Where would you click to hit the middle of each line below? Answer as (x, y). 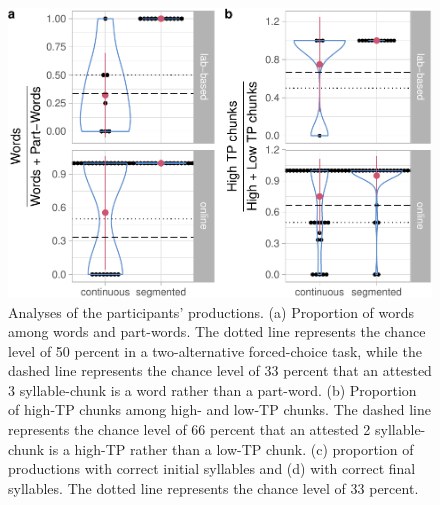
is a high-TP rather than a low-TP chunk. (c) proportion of (231, 448)
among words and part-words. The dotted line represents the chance (217, 331)
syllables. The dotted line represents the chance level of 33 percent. (213, 487)
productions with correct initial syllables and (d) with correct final (212, 468)
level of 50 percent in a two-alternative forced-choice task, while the (215, 350)
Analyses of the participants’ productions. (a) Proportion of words (211, 311)
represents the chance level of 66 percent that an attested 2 (189, 429)
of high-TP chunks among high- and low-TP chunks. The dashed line (219, 409)
